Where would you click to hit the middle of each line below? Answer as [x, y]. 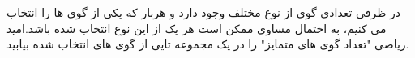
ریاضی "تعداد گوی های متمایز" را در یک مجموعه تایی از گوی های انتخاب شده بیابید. [208, 44]
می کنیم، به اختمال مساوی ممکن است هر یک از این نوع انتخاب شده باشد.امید [197, 28]
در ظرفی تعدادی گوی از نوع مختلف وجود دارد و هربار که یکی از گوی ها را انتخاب [203, 12]
